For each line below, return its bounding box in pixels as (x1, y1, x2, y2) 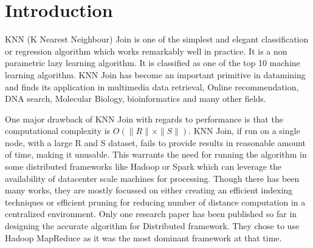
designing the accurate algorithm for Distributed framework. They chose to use (5, 220, 300, 232)
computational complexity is (5, 124, 111, 137)
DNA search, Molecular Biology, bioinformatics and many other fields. (5, 92, 266, 105)
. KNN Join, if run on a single (188, 124, 300, 137)
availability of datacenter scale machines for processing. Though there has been (5, 172, 300, 184)
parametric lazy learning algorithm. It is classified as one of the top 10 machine (5, 56, 300, 69)
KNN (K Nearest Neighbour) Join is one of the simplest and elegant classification (5, 33, 309, 45)
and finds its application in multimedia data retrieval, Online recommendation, (5, 80, 299, 93)
